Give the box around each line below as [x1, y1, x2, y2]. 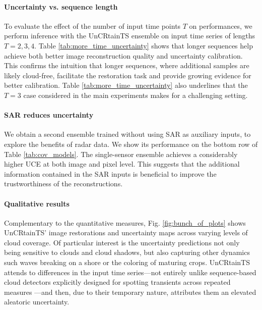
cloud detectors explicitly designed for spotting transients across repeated [4, 277, 231, 287]
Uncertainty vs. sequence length [4, 1, 118, 12]
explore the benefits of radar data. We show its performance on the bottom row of [4, 138, 258, 149]
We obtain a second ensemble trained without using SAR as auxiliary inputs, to [4, 129, 251, 139]
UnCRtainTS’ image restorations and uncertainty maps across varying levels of [4, 227, 248, 238]
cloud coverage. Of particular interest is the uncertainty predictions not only [4, 237, 240, 247]
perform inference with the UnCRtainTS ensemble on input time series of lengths [4, 30, 255, 41]
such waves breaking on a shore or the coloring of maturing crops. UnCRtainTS [4, 257, 250, 268]
